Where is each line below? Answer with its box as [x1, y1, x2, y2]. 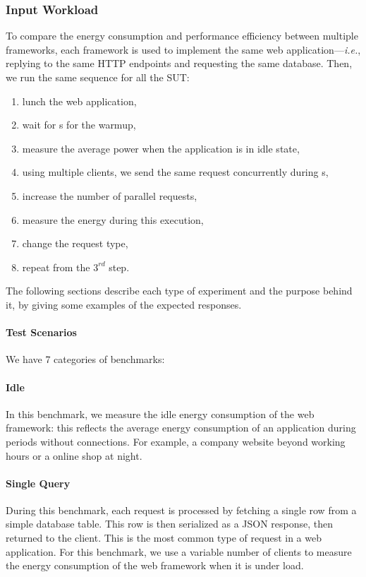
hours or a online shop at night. [6, 448, 142, 463]
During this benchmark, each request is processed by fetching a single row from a [6, 502, 357, 517]
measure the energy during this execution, [22, 212, 204, 227]
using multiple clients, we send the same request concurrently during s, [22, 165, 329, 179]
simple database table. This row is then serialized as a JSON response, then [6, 516, 334, 531]
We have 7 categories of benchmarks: [6, 352, 165, 367]
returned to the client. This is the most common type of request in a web [6, 530, 322, 545]
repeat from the [22, 259, 90, 274]
